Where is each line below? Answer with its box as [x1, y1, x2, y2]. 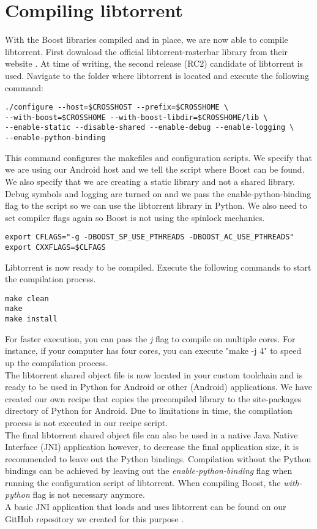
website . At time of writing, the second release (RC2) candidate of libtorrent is [5, 57, 304, 70]
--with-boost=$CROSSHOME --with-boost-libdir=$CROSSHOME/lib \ [5, 113, 268, 122]
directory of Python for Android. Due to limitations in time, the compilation [5, 404, 293, 417]
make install [5, 315, 58, 324]
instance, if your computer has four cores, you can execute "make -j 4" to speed [5, 344, 302, 357]
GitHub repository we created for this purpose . [5, 512, 184, 525]
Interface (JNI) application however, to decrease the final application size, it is [5, 440, 299, 453]
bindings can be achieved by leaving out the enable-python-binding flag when [5, 464, 293, 477]
